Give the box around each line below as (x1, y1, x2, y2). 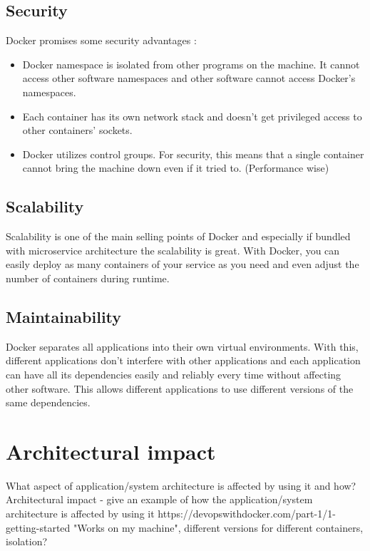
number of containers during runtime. (6, 270, 170, 285)
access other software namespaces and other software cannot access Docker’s (22, 71, 356, 86)
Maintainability (6, 305, 122, 327)
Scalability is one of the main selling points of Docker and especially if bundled (6, 229, 351, 244)
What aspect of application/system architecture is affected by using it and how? (6, 478, 356, 493)
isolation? (6, 534, 48, 549)
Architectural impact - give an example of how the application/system (6, 492, 313, 507)
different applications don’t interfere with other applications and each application (6, 353, 361, 368)
